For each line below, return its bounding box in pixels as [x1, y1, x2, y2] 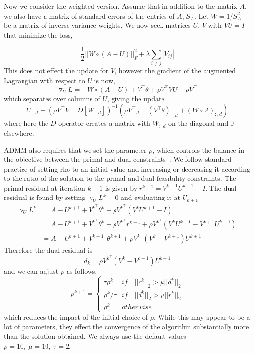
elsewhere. [4, 128, 34, 138]
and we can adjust [4, 265, 59, 276]
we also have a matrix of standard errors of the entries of [4, 10, 175, 21]
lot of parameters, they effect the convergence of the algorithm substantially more [4, 321, 249, 332]
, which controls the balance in [152, 144, 244, 155]
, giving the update [107, 93, 164, 103]
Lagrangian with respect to [4, 75, 85, 85]
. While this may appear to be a [154, 311, 250, 322]
